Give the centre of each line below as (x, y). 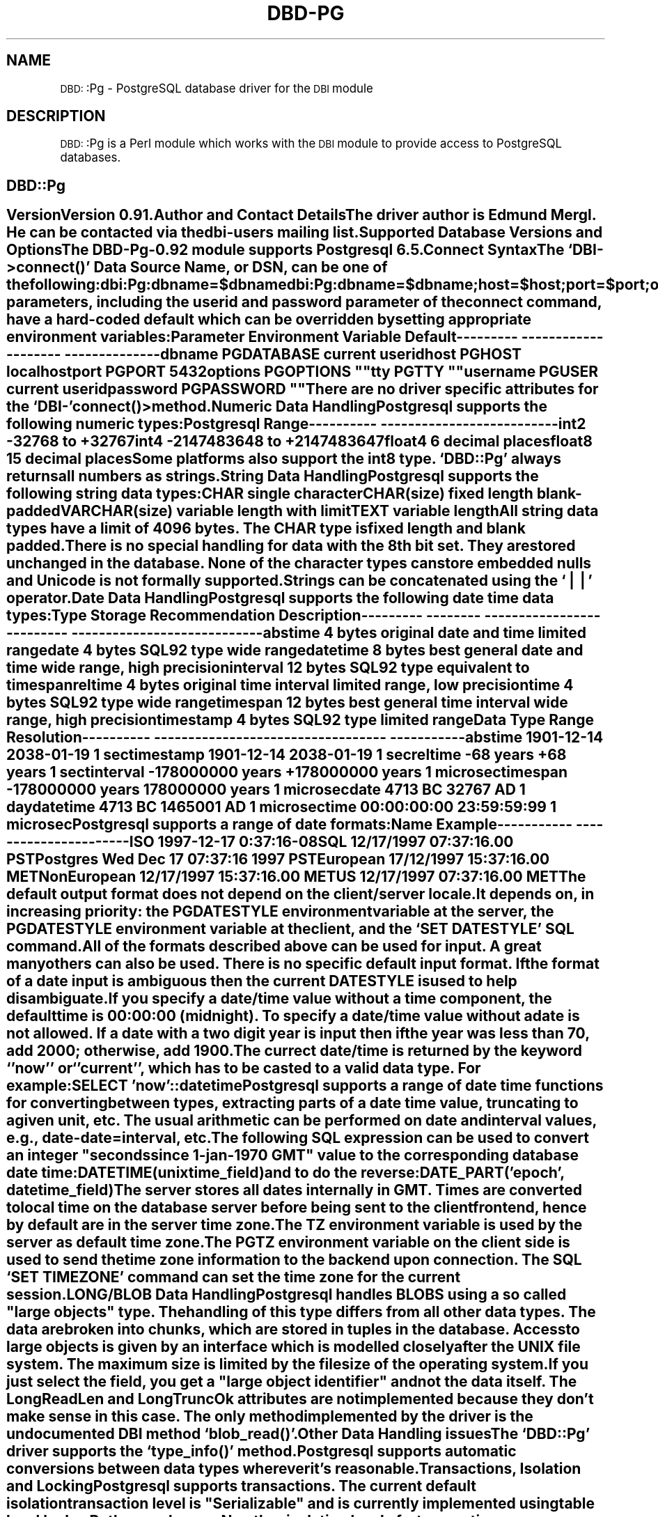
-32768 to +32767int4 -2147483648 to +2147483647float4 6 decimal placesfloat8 (299, 442)
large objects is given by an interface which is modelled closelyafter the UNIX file (293, 1347)
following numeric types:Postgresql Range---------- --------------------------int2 (296, 424)
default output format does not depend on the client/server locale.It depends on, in (300, 894)
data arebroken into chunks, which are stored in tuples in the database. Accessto (293, 1330)
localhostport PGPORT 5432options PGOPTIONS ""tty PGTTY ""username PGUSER (303, 372)
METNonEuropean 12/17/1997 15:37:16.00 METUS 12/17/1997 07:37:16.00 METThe (296, 877)
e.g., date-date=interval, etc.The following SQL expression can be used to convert (298, 1138)
